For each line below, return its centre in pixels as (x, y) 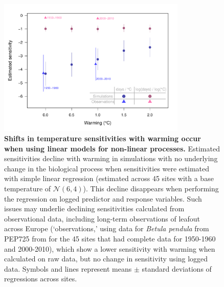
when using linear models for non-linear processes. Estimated (112, 148)
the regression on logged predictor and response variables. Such (103, 198)
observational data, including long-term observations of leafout (102, 218)
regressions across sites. (41, 279)
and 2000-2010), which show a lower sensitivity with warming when (110, 248)
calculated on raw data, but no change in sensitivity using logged (106, 259)
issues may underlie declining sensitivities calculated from (94, 208)
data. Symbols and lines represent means (68, 268)
